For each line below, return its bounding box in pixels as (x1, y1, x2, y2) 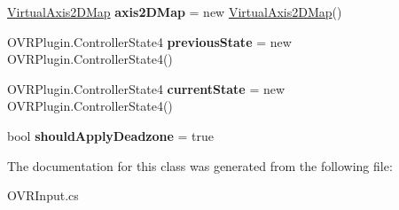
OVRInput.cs (7, 186, 79, 205)
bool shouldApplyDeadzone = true (7, 126, 215, 144)
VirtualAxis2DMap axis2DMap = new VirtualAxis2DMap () (7, 3, 342, 20)
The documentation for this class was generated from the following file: (7, 156, 393, 175)
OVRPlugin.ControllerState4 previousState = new (7, 32, 292, 51)
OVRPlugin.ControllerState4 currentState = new (7, 79, 286, 97)
